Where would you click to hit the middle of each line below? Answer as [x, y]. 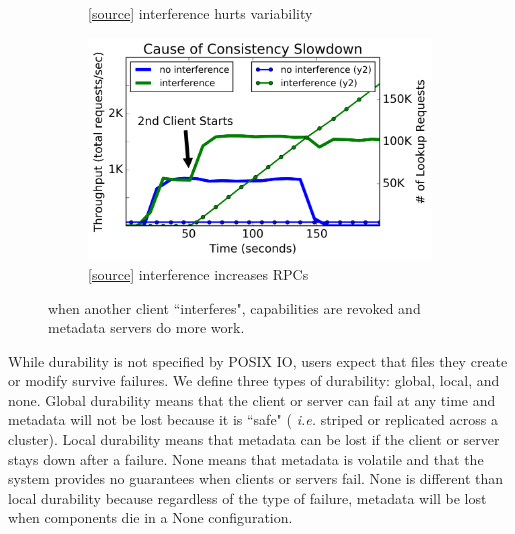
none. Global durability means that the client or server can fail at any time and [252, 399]
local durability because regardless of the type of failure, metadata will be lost [247, 497]
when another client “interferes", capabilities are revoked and [234, 307]
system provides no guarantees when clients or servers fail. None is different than [256, 478]
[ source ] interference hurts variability [200, 13]
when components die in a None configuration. [150, 517]
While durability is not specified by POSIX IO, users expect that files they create [258, 360]
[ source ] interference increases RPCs [198, 273]
